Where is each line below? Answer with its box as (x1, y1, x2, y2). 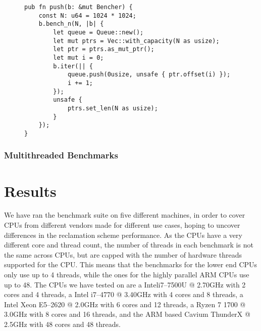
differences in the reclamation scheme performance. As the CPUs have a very (4, 229, 242, 240)
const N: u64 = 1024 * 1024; (38, 12, 136, 19)
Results (4, 180, 57, 201)
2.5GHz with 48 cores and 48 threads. (4, 319, 121, 329)
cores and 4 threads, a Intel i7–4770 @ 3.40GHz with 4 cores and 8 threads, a (4, 289, 243, 300)
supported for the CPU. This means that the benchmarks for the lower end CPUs (4, 259, 257, 270)
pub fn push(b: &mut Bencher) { (24, 4, 133, 11)
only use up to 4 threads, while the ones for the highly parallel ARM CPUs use (4, 269, 249, 280)
